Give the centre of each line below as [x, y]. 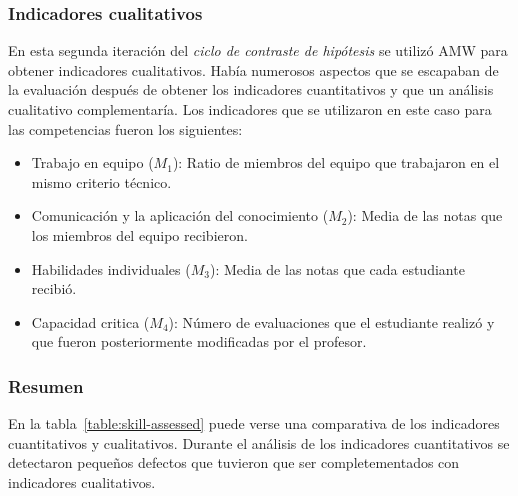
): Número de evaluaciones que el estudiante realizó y [331, 321]
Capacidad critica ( [90, 321]
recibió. [54, 288]
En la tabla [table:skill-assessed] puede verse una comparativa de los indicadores [254, 423]
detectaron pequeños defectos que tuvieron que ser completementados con [234, 462]
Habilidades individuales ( [111, 268]
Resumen [46, 385]
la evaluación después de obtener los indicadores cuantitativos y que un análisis [251, 89]
